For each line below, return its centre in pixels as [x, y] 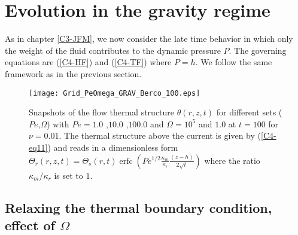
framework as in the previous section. [73, 73]
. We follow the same [234, 62]
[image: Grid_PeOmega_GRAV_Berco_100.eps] [115, 93]
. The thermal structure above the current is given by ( [160, 135]
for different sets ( [249, 112]
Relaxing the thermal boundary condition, [139, 207]
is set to [69, 175]
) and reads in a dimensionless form [113, 147]
